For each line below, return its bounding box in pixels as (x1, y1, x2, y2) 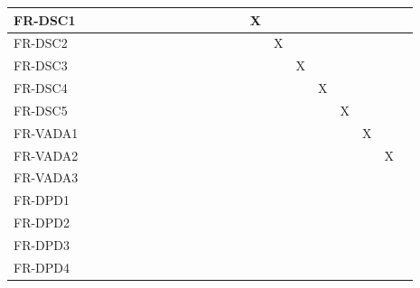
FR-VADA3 (14, 168, 79, 187)
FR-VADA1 (14, 123, 79, 142)
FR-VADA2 (14, 145, 79, 164)
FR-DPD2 (14, 213, 70, 232)
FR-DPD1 (14, 190, 70, 209)
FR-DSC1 (14, 10, 76, 29)
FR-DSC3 (14, 56, 68, 75)
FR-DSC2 (14, 33, 68, 52)
